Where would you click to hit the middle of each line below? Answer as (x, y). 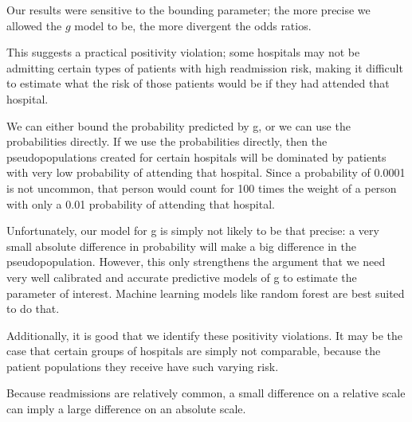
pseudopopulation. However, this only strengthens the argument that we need (196, 262)
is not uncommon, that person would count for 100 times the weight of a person (202, 188)
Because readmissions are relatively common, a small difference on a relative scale (206, 393)
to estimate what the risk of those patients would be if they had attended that (198, 83)
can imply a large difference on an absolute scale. (126, 409)
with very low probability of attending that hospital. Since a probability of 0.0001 (206, 172)
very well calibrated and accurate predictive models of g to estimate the (182, 277)
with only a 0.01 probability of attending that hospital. (141, 203)
